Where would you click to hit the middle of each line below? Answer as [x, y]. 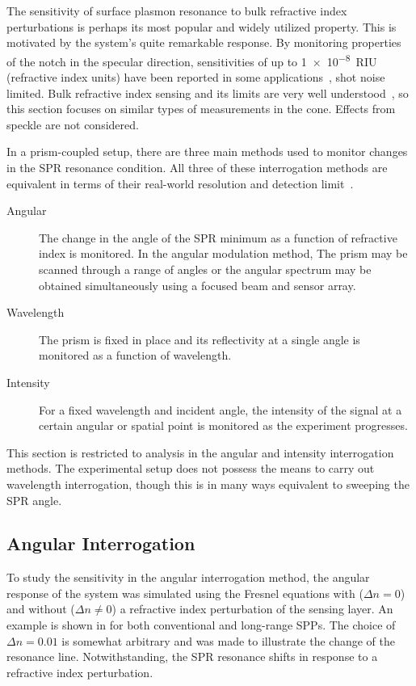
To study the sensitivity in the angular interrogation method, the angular [188, 577]
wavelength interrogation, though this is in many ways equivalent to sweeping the [208, 484]
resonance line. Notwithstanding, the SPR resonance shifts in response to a [192, 657]
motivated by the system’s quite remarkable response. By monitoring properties [204, 42]
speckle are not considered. [73, 124]
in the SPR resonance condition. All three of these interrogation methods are [197, 167]
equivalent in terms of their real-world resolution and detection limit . [180, 183]
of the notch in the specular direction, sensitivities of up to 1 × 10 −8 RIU [192, 60]
